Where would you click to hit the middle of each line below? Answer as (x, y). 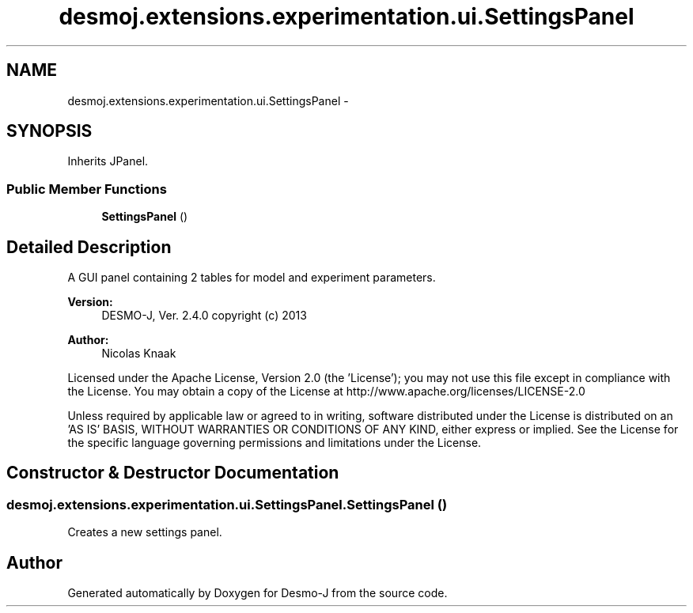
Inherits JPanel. (108, 161)
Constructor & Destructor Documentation (173, 473)
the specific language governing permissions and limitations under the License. (275, 443)
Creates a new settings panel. (145, 532)
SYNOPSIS (49, 131)
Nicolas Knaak (139, 354)
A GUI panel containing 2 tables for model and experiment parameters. (252, 278)
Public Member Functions (87, 189)
